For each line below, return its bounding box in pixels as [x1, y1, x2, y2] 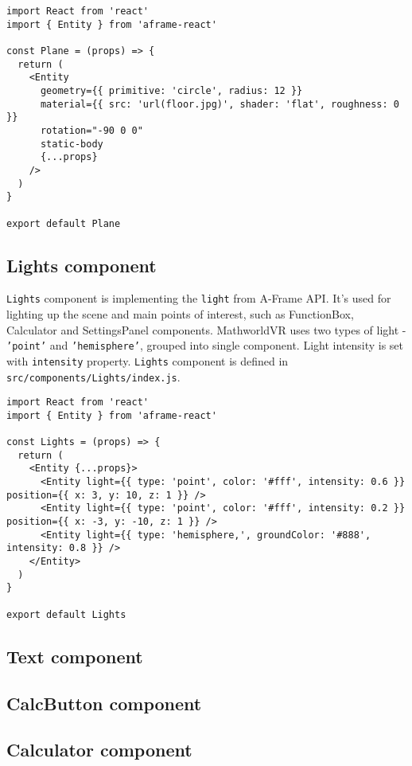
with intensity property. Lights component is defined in [6, 352, 289, 369]
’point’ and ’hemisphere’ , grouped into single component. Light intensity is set [6, 337, 404, 354]
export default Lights [6, 608, 126, 620]
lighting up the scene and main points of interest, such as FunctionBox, [6, 306, 354, 322]
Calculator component [6, 737, 192, 762]
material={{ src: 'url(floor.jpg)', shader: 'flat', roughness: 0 [40, 98, 399, 110]
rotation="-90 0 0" [40, 124, 143, 136]
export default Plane [6, 217, 121, 229]
